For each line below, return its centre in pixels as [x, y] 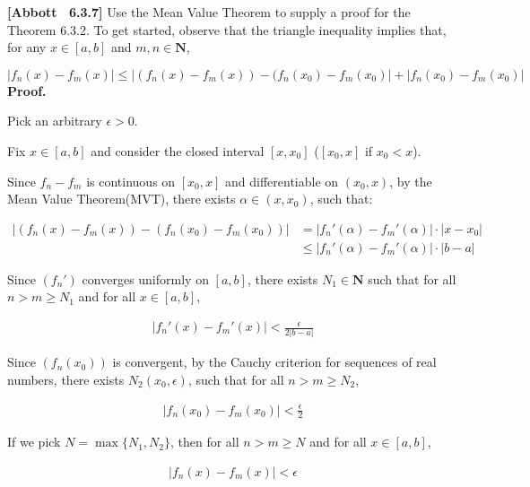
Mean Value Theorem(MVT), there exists [122, 199]
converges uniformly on [145, 278]
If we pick [34, 442]
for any [27, 47]
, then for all [204, 442]
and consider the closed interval [178, 150]
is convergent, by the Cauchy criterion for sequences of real [274, 362]
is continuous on [131, 181]
